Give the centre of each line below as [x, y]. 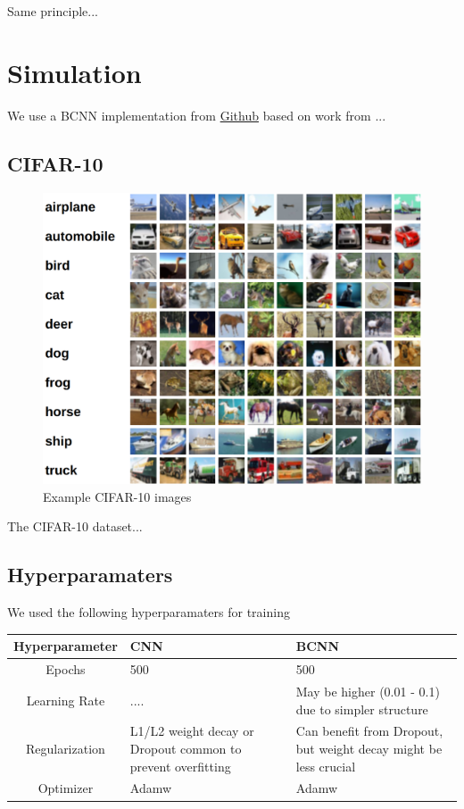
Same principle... [53, 11]
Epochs [66, 669]
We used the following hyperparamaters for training [149, 612]
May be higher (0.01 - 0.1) [368, 691]
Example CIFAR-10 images [117, 496]
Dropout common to [186, 748]
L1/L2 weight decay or [192, 731]
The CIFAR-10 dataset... [75, 526]
